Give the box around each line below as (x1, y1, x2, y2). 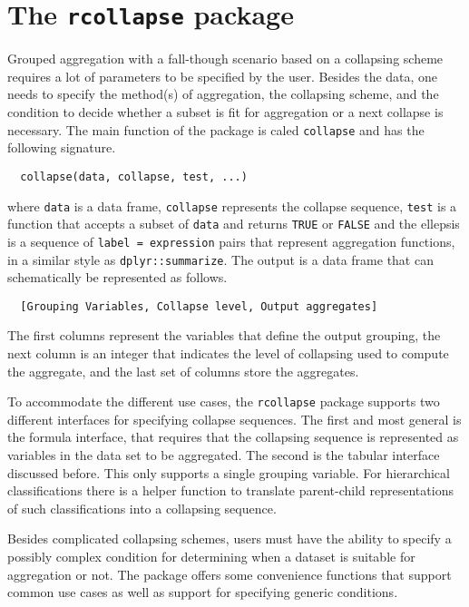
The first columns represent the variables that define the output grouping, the (7, 326, 441, 345)
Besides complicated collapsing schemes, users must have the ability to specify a (7, 529, 452, 548)
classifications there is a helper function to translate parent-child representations (7, 481, 454, 500)
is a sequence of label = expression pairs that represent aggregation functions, (7, 231, 455, 250)
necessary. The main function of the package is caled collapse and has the (7, 120, 425, 139)
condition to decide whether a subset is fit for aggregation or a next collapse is (7, 103, 444, 122)
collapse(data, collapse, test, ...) (20, 170, 248, 183)
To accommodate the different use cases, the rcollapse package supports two (7, 392, 440, 411)
